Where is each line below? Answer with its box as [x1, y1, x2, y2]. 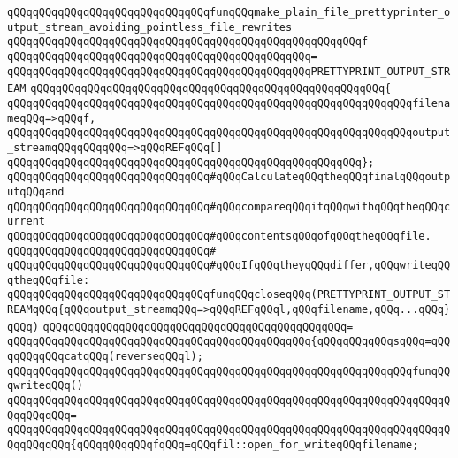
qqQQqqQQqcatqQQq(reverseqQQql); [7, 350, 203, 363]
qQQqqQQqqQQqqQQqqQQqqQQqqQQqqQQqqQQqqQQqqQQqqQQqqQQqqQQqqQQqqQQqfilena [7, 96, 451, 110]
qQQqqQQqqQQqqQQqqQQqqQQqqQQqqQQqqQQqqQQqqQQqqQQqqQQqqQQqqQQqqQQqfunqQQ [7, 364, 451, 378]
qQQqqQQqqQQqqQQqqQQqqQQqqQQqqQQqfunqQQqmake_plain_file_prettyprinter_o [7, 6, 451, 19]
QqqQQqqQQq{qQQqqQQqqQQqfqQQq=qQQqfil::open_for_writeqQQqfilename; [7, 439, 419, 452]
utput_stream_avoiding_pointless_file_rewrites [7, 20, 293, 34]
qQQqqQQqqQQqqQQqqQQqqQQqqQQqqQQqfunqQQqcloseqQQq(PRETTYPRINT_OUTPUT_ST [7, 288, 451, 302]
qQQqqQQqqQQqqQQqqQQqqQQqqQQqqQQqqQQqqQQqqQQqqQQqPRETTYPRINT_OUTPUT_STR [7, 65, 451, 78]
